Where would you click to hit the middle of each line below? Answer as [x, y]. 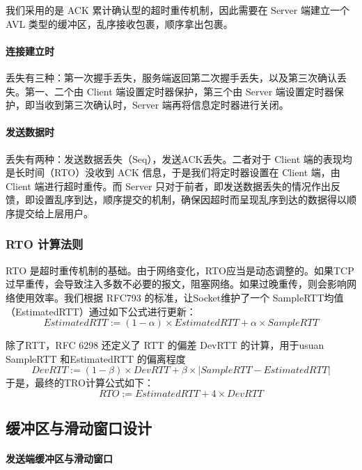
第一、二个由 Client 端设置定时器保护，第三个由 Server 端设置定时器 [179, 91]
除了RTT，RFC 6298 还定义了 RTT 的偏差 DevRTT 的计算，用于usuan [165, 345]
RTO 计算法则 [45, 244]
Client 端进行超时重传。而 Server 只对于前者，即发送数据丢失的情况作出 [168, 186]
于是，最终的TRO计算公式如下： [80, 383]
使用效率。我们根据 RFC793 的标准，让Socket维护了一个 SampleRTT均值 [179, 297]
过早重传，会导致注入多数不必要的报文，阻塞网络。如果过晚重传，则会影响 [176, 284]
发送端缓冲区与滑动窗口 [59, 459]
